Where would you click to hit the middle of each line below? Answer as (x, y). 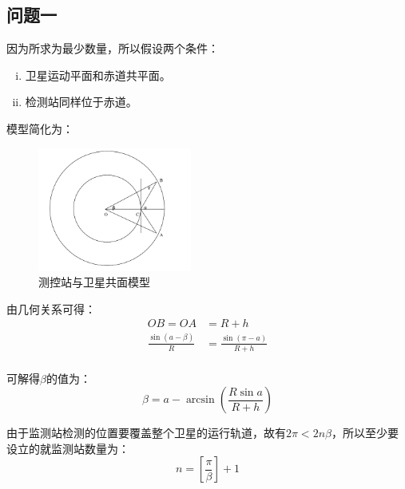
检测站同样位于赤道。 (81, 102)
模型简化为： (40, 128)
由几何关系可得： (51, 308)
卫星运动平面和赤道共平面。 (98, 75)
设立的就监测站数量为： (68, 448)
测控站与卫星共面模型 (94, 282)
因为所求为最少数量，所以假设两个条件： (113, 48)
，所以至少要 (365, 433)
